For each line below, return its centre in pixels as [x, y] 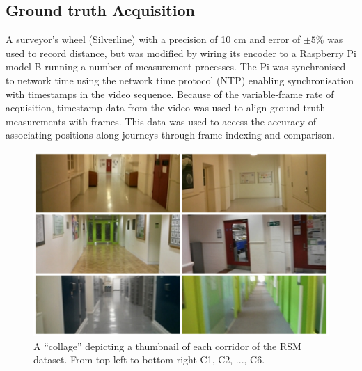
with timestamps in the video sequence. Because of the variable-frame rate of [170, 94]
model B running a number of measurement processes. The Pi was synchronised [176, 66]
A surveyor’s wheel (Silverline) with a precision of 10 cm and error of [153, 39]
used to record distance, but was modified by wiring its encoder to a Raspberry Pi [181, 53]
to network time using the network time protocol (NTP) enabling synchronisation [180, 80]
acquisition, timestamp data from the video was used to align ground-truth [166, 108]
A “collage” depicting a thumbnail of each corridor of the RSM [167, 346]
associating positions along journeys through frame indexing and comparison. [170, 135]
